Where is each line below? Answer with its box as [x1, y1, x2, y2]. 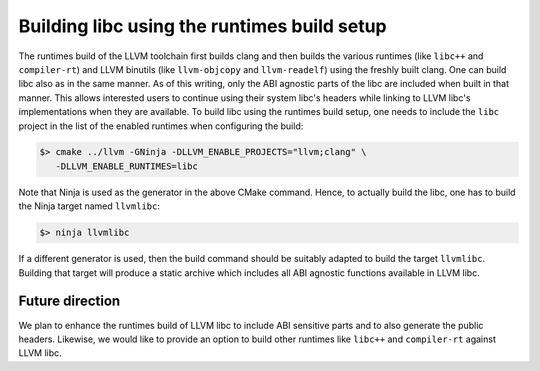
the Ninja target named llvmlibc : [18, 200, 160, 212]
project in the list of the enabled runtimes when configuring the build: [18, 120, 304, 132]
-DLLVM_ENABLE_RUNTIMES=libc [55, 160, 199, 172]
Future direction [18, 293, 121, 310]
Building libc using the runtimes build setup [18, 15, 387, 37]
